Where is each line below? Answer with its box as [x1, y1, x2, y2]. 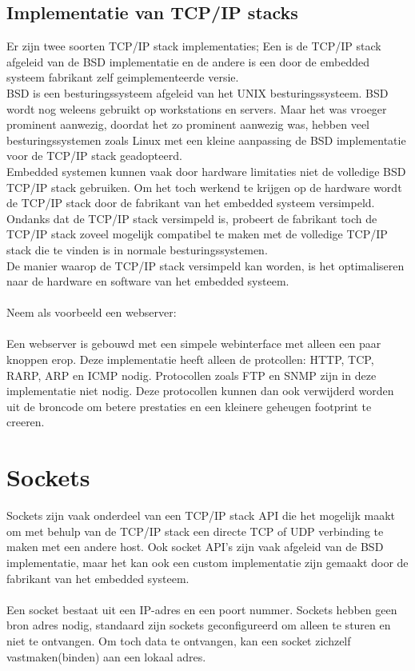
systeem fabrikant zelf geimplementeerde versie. [6, 69, 239, 86]
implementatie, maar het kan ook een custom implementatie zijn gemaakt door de [6, 553, 409, 570]
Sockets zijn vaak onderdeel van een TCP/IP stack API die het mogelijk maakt [6, 507, 396, 524]
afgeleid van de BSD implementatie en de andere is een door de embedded [6, 53, 369, 70]
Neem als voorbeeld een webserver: [6, 304, 177, 321]
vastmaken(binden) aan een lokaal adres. [6, 648, 206, 665]
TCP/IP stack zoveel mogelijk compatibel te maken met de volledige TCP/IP [6, 226, 388, 242]
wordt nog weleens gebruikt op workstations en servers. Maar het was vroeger [6, 100, 387, 117]
